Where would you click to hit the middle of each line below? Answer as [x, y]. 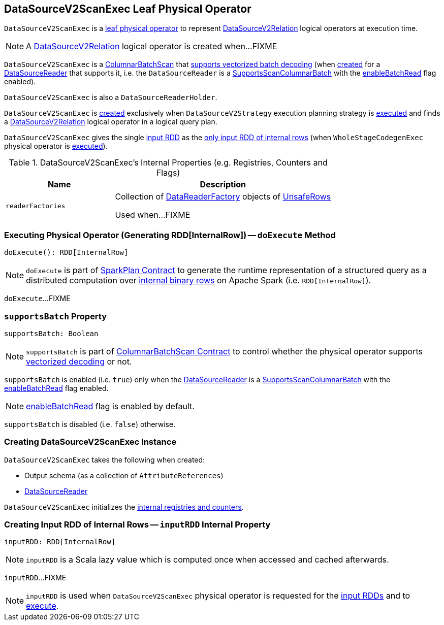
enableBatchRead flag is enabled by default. [110, 406]
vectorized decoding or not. [79, 361]
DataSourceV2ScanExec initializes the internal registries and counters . [124, 507]
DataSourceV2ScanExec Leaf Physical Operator [128, 9]
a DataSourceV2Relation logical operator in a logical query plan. [111, 122]
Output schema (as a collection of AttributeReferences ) [124, 475]
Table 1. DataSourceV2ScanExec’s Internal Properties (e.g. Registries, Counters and [168, 163]
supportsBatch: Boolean [51, 333]
